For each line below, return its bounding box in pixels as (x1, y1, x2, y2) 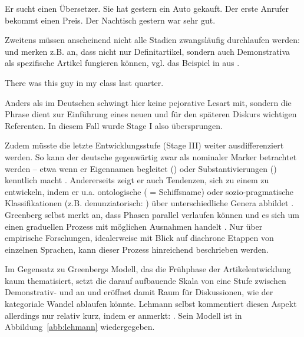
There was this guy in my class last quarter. (5, 76, 164, 88)
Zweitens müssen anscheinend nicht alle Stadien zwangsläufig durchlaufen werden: (5, 34, 300, 46)
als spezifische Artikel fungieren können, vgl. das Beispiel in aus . (5, 57, 240, 69)
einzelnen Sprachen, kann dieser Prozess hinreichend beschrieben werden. (5, 243, 269, 255)
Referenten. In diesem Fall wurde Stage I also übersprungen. (5, 119, 223, 131)
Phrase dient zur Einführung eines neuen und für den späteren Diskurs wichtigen (5, 108, 297, 120)
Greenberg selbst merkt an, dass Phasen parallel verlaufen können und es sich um (5, 208, 299, 220)
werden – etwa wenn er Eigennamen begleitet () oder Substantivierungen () (5, 162, 277, 174)
